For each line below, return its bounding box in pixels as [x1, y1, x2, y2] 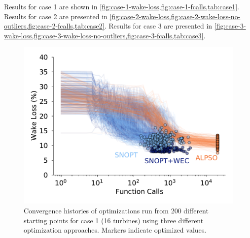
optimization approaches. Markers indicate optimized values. [24, 225, 207, 235]
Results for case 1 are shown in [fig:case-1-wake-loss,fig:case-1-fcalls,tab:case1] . [4, 1, 239, 11]
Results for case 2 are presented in [4, 11, 107, 21]
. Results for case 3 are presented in [104, 21, 213, 31]
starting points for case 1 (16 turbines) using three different [24, 215, 204, 225]
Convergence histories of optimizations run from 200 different [24, 205, 209, 215]
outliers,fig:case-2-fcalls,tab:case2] [4, 21, 105, 31]
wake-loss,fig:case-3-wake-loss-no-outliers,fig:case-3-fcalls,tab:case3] [4, 30, 204, 40]
